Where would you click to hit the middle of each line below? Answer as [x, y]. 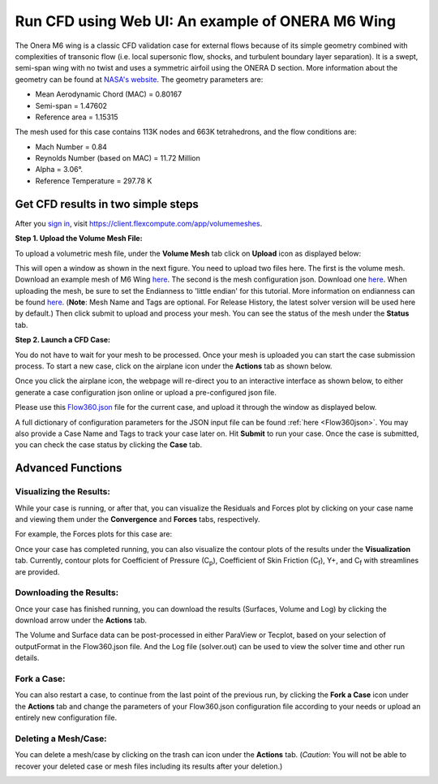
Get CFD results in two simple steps [107, 204]
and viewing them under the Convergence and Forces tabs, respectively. [137, 519]
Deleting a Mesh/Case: [61, 739]
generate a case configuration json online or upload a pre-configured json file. [146, 392]
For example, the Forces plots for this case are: [94, 534]
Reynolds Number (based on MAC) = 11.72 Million [118, 158]
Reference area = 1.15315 [77, 117]
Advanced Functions [69, 468]
